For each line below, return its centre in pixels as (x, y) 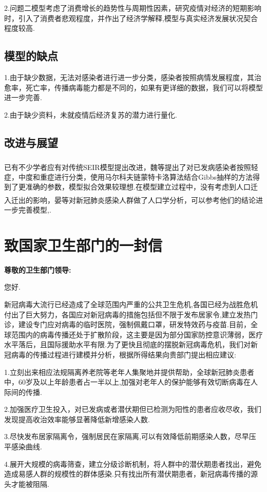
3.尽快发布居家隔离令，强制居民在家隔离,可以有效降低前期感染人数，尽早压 (130, 436)
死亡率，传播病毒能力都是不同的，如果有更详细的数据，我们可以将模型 (144, 87)
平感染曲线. (23, 447)
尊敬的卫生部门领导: (38, 269)
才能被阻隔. (30, 484)
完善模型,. (35, 210)
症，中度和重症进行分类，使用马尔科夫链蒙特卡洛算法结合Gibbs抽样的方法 (128, 176)
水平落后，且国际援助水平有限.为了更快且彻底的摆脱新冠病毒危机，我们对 (127, 344)
